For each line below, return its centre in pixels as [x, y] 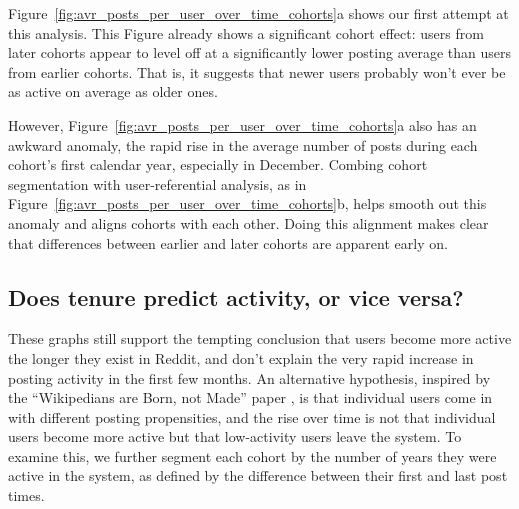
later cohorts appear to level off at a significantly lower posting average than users [260, 52]
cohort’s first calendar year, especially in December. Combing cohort [218, 164]
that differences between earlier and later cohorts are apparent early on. [228, 242]
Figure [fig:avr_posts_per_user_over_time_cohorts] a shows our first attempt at [258, 13]
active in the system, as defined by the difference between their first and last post [258, 475]
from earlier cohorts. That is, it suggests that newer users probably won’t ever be [257, 71]
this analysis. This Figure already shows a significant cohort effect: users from [246, 32]
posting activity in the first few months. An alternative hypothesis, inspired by [249, 377]
